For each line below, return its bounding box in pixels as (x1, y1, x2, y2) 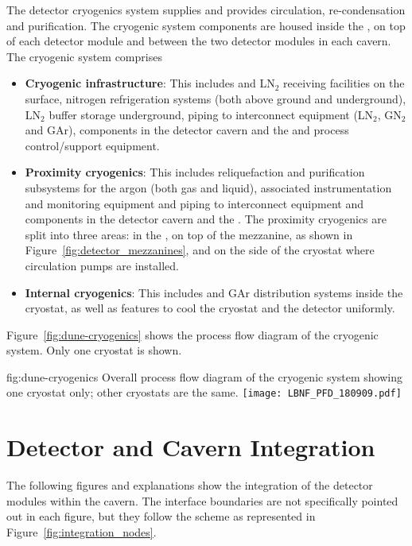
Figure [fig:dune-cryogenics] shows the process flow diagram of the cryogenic (6, 326, 379, 343)
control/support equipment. (25, 137, 160, 153)
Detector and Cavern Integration (6, 431, 375, 463)
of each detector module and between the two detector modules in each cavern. (6, 33, 391, 49)
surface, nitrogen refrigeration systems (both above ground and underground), (25, 90, 406, 106)
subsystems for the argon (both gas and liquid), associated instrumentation (25, 179, 392, 196)
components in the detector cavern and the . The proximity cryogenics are (25, 211, 387, 227)
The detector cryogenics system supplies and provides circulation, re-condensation (6, 2, 406, 17)
